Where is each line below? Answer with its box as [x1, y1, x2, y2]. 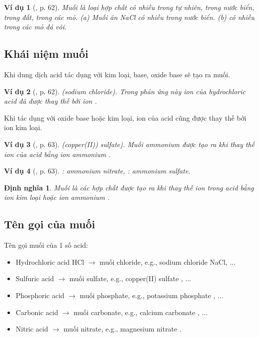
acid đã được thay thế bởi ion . [4, 96, 97, 106]
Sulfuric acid [15, 273, 54, 284]
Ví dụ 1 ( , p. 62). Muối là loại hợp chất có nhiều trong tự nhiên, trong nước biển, [4, 2, 255, 12]
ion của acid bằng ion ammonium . [4, 149, 111, 159]
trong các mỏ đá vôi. [4, 21, 67, 32]
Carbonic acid [15, 307, 59, 317]
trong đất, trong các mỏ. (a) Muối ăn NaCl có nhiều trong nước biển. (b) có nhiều [4, 11, 255, 22]
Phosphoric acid [15, 290, 65, 300]
